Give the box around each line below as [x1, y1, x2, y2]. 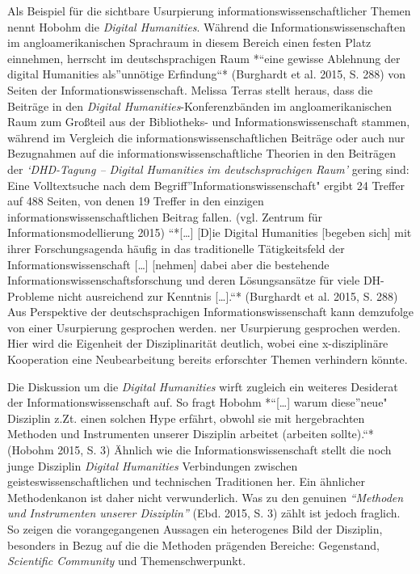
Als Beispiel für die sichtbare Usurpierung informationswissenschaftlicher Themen [7, 2, 411, 19]
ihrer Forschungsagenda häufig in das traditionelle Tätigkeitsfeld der [7, 239, 345, 256]
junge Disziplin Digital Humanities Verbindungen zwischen [7, 457, 298, 474]
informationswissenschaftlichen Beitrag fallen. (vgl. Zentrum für [7, 208, 322, 225]
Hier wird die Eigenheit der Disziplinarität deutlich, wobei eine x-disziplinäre [7, 335, 388, 352]
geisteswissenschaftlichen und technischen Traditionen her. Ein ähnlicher [7, 473, 365, 490]
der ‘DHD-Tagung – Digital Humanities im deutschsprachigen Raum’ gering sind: [7, 160, 409, 177]
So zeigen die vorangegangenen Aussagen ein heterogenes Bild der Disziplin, [7, 521, 383, 537]
